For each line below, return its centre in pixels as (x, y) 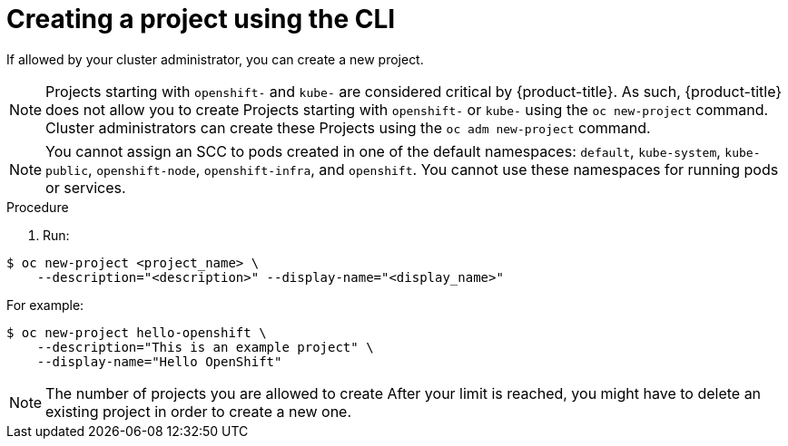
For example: (45, 305)
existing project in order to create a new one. (199, 411)
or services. (86, 187)
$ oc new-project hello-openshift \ (137, 332)
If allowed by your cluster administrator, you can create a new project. (215, 59)
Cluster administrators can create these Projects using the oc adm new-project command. (348, 127)
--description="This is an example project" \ (205, 347)
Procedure (38, 207)
